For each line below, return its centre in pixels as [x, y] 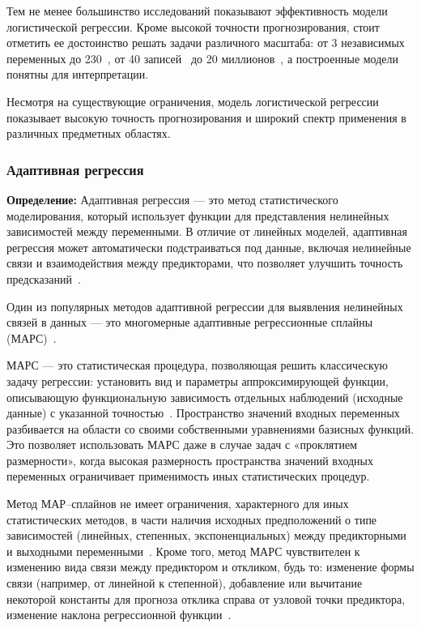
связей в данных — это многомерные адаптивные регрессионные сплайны [190, 322]
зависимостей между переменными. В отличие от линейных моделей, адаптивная [207, 231]
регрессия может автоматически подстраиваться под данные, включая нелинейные [209, 247]
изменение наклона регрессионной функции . [119, 615]
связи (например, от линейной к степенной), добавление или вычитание [185, 583]
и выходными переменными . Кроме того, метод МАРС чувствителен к [183, 551]
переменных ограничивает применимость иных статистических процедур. [188, 476]
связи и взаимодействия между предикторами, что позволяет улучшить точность [205, 263]
